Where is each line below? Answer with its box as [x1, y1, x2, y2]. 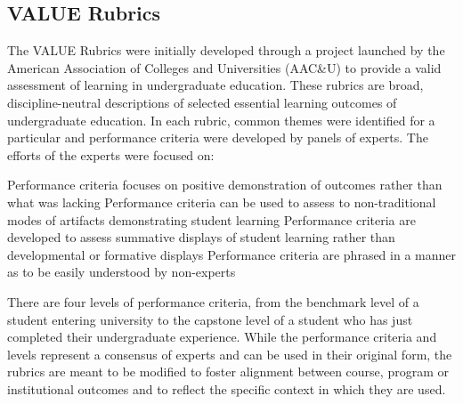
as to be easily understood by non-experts [7, 263, 236, 281]
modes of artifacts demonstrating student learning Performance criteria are [7, 210, 416, 229]
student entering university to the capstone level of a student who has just [7, 310, 413, 328]
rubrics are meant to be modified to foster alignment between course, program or [7, 362, 449, 381]
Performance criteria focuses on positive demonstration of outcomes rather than [7, 175, 443, 194]
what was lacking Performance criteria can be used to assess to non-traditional [7, 192, 436, 211]
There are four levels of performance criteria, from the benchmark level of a [7, 292, 419, 311]
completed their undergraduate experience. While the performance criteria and [7, 327, 437, 346]
